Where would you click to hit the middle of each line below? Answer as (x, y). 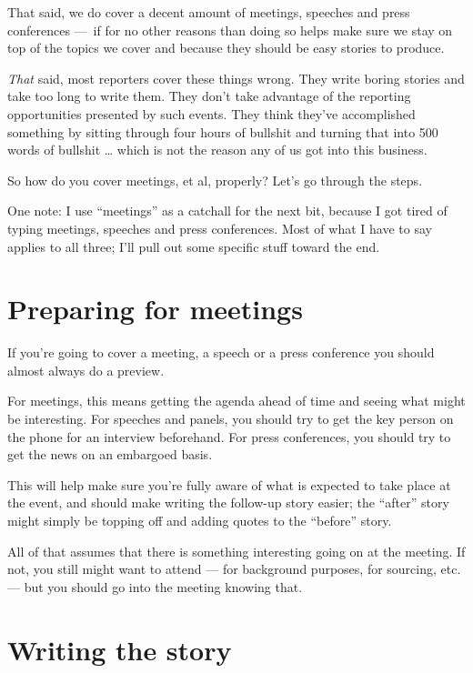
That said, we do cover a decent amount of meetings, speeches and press (209, 12)
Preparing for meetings (155, 309)
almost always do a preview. (86, 370)
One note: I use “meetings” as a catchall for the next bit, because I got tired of (227, 211)
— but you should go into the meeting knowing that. (155, 586)
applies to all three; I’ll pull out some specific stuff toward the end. (194, 246)
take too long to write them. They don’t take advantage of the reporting (209, 96)
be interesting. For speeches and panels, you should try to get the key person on (231, 419)
